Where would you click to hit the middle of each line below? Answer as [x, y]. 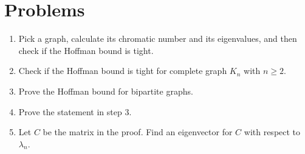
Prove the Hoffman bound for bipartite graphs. [106, 91]
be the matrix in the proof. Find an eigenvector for [138, 132]
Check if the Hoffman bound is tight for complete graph [123, 71]
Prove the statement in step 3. [75, 111]
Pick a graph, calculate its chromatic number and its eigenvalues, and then [158, 38]
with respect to [272, 132]
